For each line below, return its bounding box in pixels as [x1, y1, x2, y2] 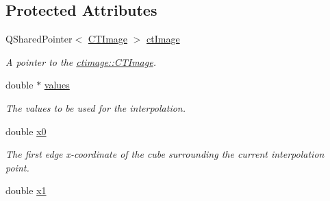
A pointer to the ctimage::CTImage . [5, 54, 156, 69]
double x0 [5, 123, 47, 138]
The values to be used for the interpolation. [5, 100, 186, 115]
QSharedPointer [5, 32, 73, 46]
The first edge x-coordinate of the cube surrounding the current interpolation [5, 147, 325, 161]
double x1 [5, 183, 47, 198]
